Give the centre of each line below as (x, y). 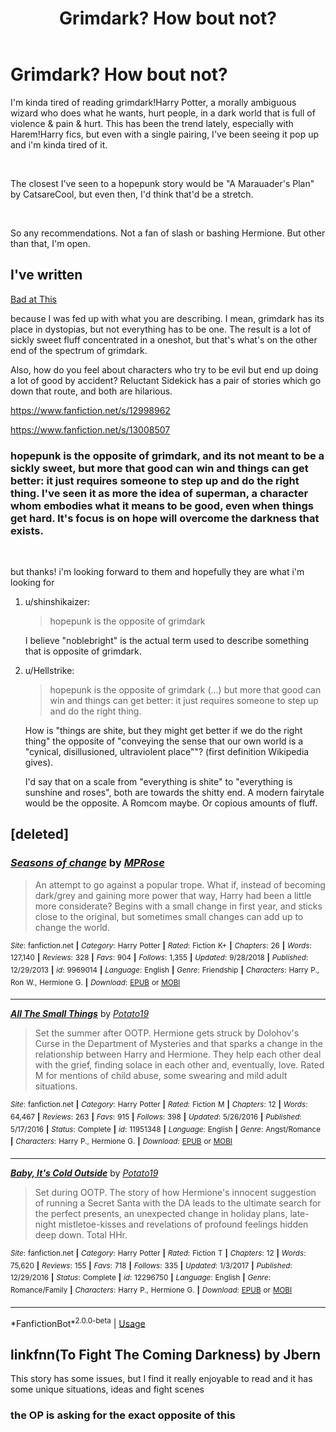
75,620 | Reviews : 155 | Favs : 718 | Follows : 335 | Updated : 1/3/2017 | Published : (151, 1265)
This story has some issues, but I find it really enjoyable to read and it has (161, 1379)
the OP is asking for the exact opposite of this (123, 1415)
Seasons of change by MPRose (87, 863)
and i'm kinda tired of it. (59, 144)
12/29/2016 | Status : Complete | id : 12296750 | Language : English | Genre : (141, 1278)
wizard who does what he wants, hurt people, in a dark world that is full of (163, 113)
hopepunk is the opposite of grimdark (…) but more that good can (185, 690)
